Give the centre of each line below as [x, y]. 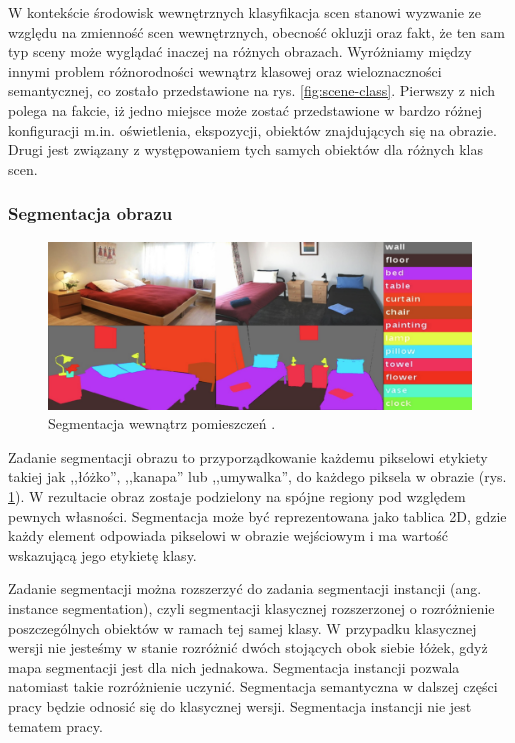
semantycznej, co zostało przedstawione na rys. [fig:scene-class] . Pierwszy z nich [252, 90]
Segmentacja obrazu [90, 213]
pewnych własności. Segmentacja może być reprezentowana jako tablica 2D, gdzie [257, 515]
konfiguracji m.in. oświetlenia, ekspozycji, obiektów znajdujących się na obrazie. [252, 129]
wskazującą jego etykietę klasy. [102, 554]
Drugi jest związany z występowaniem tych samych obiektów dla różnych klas [245, 149]
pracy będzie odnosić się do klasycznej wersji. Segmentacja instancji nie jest [240, 705]
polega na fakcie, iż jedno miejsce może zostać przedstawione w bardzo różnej [245, 109]
